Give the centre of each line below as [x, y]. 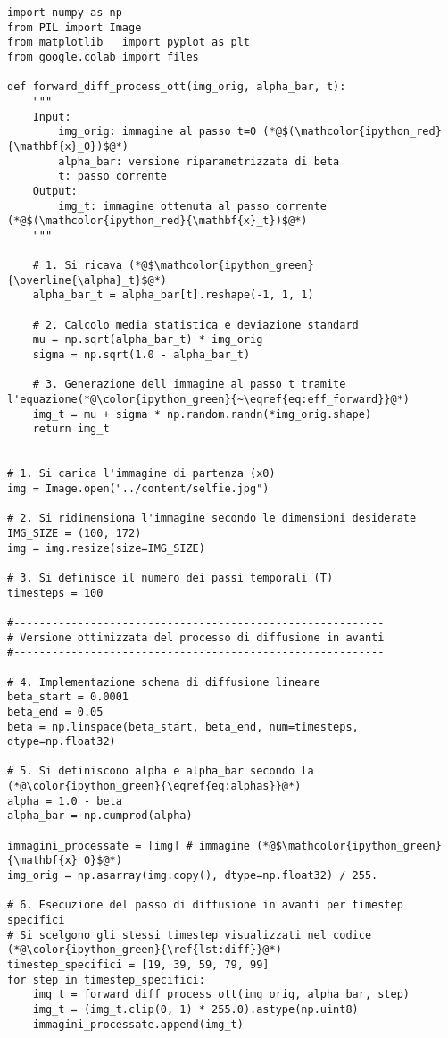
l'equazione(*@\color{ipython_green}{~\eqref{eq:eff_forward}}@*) [209, 400]
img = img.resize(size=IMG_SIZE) [106, 548]
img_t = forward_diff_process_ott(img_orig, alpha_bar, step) [221, 995]
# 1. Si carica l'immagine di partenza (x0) [141, 474]
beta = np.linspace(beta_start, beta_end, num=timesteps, [183, 727]
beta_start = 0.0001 [68, 697]
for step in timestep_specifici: [106, 979]
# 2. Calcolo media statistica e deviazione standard [195, 325]
